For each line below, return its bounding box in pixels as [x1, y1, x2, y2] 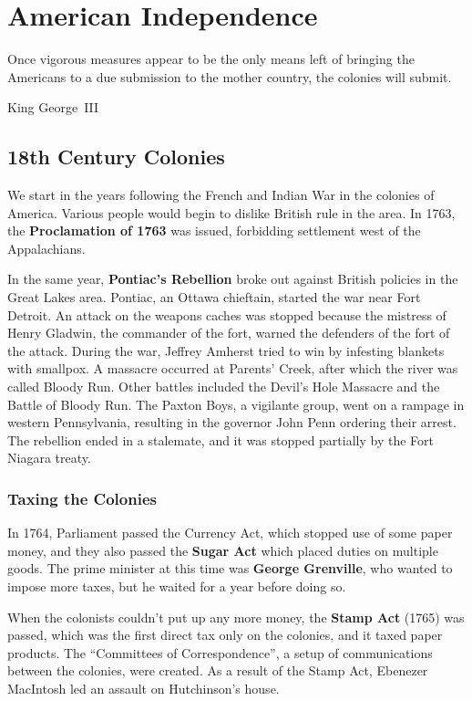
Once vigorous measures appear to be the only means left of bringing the [7, 49, 415, 68]
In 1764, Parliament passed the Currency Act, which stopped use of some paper [7, 523, 453, 542]
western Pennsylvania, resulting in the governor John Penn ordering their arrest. [7, 413, 457, 432]
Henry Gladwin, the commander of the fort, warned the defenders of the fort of [7, 323, 450, 342]
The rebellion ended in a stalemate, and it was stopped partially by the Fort [7, 430, 435, 449]
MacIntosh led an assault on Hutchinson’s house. [7, 678, 280, 697]
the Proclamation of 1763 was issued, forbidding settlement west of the [7, 221, 421, 240]
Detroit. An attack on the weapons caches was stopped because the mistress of [7, 305, 446, 324]
